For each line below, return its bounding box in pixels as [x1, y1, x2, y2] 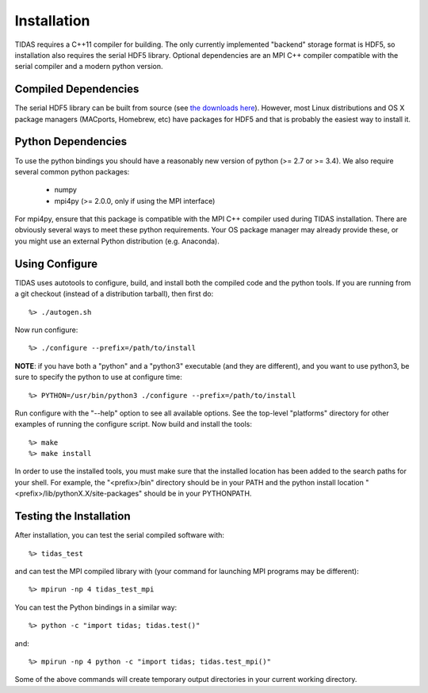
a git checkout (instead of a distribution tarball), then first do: [14, 289, 214, 299]
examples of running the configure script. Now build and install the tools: [14, 419, 253, 429]
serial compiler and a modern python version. [14, 62, 163, 71]
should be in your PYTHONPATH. [143, 488, 252, 499]
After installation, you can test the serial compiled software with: [14, 530, 225, 540]
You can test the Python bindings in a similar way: [14, 603, 178, 612]
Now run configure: [14, 325, 78, 335]
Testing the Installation [14, 510, 131, 523]
